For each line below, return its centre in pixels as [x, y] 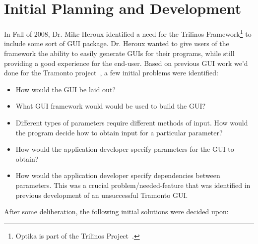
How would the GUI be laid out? [65, 89]
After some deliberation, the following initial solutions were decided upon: [116, 212]
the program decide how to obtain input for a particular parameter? [119, 132]
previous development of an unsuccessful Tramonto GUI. [102, 195]
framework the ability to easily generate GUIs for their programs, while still [119, 53]
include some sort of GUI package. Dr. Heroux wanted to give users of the [117, 43]
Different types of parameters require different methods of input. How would [132, 122]
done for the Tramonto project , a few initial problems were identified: [111, 73]
